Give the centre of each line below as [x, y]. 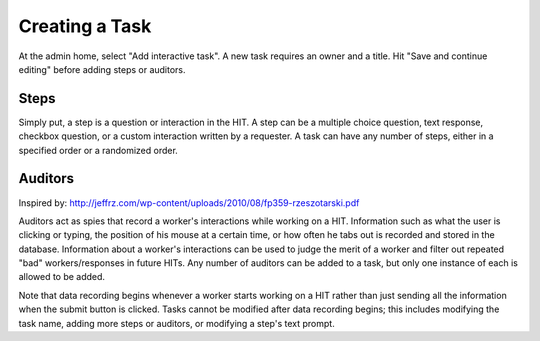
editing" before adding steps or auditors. [102, 69]
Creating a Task [85, 26]
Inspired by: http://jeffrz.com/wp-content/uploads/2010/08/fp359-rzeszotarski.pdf [189, 202]
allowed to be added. [61, 277]
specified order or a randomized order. [98, 150]
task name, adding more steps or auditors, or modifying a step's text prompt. [176, 323]
